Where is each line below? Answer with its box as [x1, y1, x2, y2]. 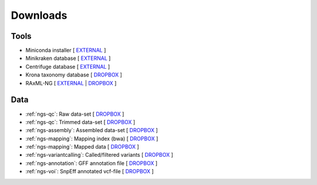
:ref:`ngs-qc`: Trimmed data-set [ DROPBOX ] [25, 118, 136, 126]
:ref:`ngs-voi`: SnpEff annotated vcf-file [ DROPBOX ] [25, 168, 154, 175]
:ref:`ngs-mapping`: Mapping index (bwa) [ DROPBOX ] [25, 135, 158, 142]
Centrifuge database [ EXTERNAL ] [25, 63, 110, 70]
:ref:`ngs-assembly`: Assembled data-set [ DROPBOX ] [25, 127, 158, 134]
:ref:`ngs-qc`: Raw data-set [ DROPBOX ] [25, 110, 124, 117]
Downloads [11, 9, 68, 22]
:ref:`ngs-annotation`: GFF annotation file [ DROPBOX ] [25, 159, 158, 167]
